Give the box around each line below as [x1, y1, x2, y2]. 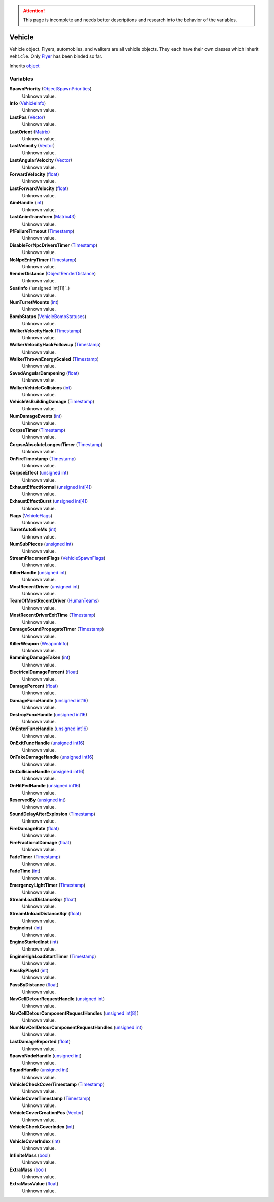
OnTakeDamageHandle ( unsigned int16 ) [9, 754, 94, 760]
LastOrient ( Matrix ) [9, 129, 50, 135]
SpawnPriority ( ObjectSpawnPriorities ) [9, 86, 92, 92]
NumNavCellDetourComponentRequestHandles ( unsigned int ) [9, 1024, 143, 1030]
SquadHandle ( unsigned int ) [9, 1067, 70, 1073]
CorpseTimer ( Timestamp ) [9, 427, 66, 433]
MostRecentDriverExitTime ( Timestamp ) [9, 612, 96, 618]
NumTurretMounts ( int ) [9, 299, 59, 305]
